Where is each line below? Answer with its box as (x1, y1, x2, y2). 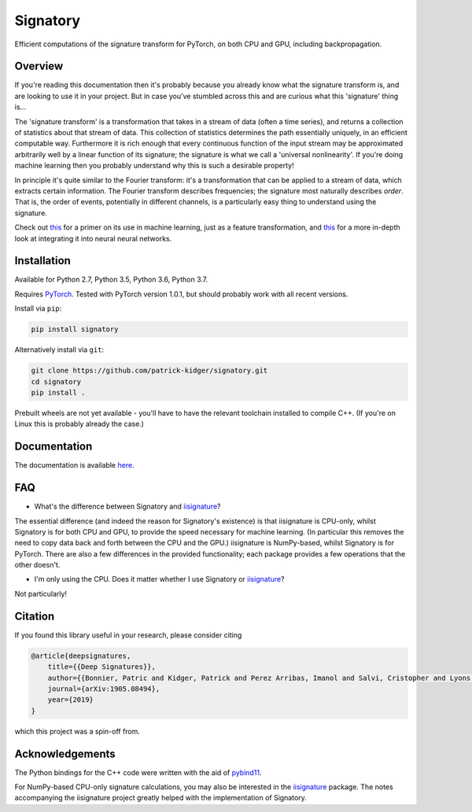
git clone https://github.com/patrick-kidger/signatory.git (31, 366, 268, 375)
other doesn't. (14, 560, 61, 570)
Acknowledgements (14, 747, 116, 760)
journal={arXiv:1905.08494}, (47, 684, 160, 693)
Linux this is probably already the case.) (14, 419, 145, 428)
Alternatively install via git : (14, 345, 105, 355)
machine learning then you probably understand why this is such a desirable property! (14, 161, 294, 171)
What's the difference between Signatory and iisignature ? (34, 502, 221, 511)
